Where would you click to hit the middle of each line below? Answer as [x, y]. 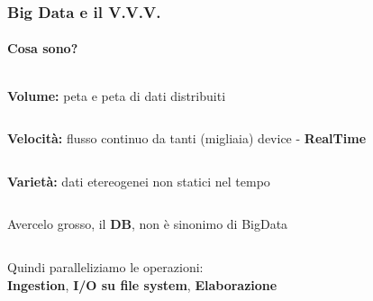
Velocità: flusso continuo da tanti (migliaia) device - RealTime [187, 138]
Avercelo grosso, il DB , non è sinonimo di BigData [148, 224]
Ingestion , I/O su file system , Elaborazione [142, 284]
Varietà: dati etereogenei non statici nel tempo [139, 181]
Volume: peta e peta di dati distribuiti [117, 95]
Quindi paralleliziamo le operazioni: [105, 267]
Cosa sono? [43, 48]
